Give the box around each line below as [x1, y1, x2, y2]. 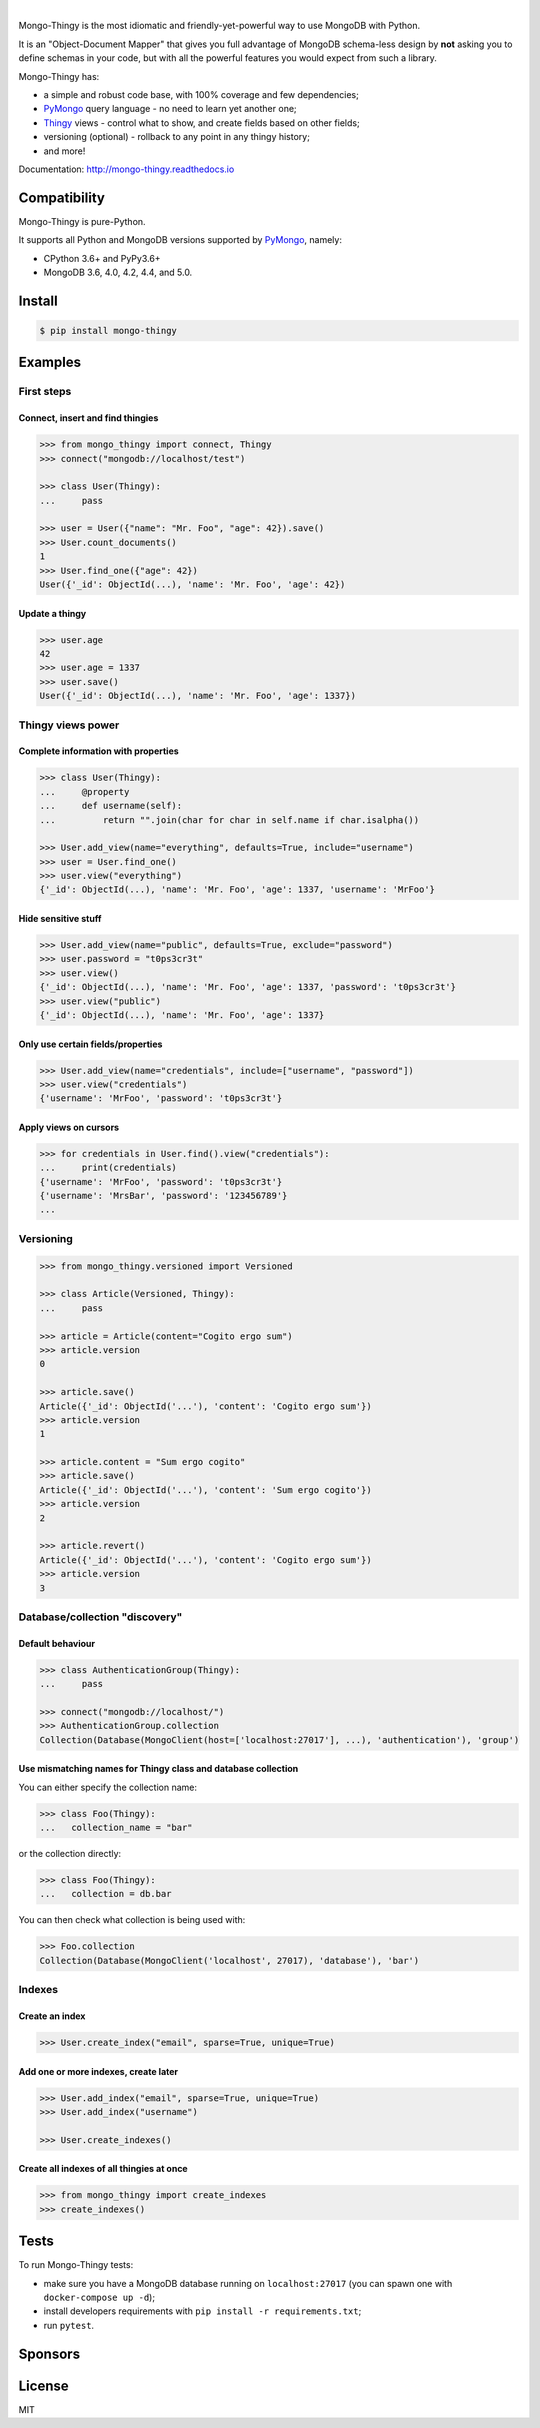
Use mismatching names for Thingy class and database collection [18, 1763, 299, 1775]
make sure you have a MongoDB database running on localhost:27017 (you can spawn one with [43, 2277, 453, 2289]
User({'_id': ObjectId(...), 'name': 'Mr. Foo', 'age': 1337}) [39, 690, 357, 702]
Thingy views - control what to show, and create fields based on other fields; [43, 116, 360, 129]
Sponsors [18, 2345, 80, 2362]
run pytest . [43, 2319, 95, 2331]
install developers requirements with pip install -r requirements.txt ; [43, 2305, 362, 2317]
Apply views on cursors [18, 1121, 120, 1133]
